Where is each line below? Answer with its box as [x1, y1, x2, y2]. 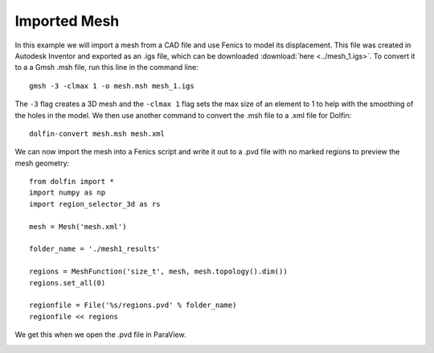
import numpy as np [29, 188, 106, 197]
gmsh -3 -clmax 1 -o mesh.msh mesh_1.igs [29, 81, 194, 90]
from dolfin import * [29, 177, 114, 187]
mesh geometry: [14, 158, 70, 168]
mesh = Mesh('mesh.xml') [29, 222, 127, 231]
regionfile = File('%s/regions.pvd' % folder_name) [29, 301, 237, 310]
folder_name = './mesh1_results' [29, 244, 161, 253]
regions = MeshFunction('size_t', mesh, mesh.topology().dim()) [29, 267, 289, 277]
